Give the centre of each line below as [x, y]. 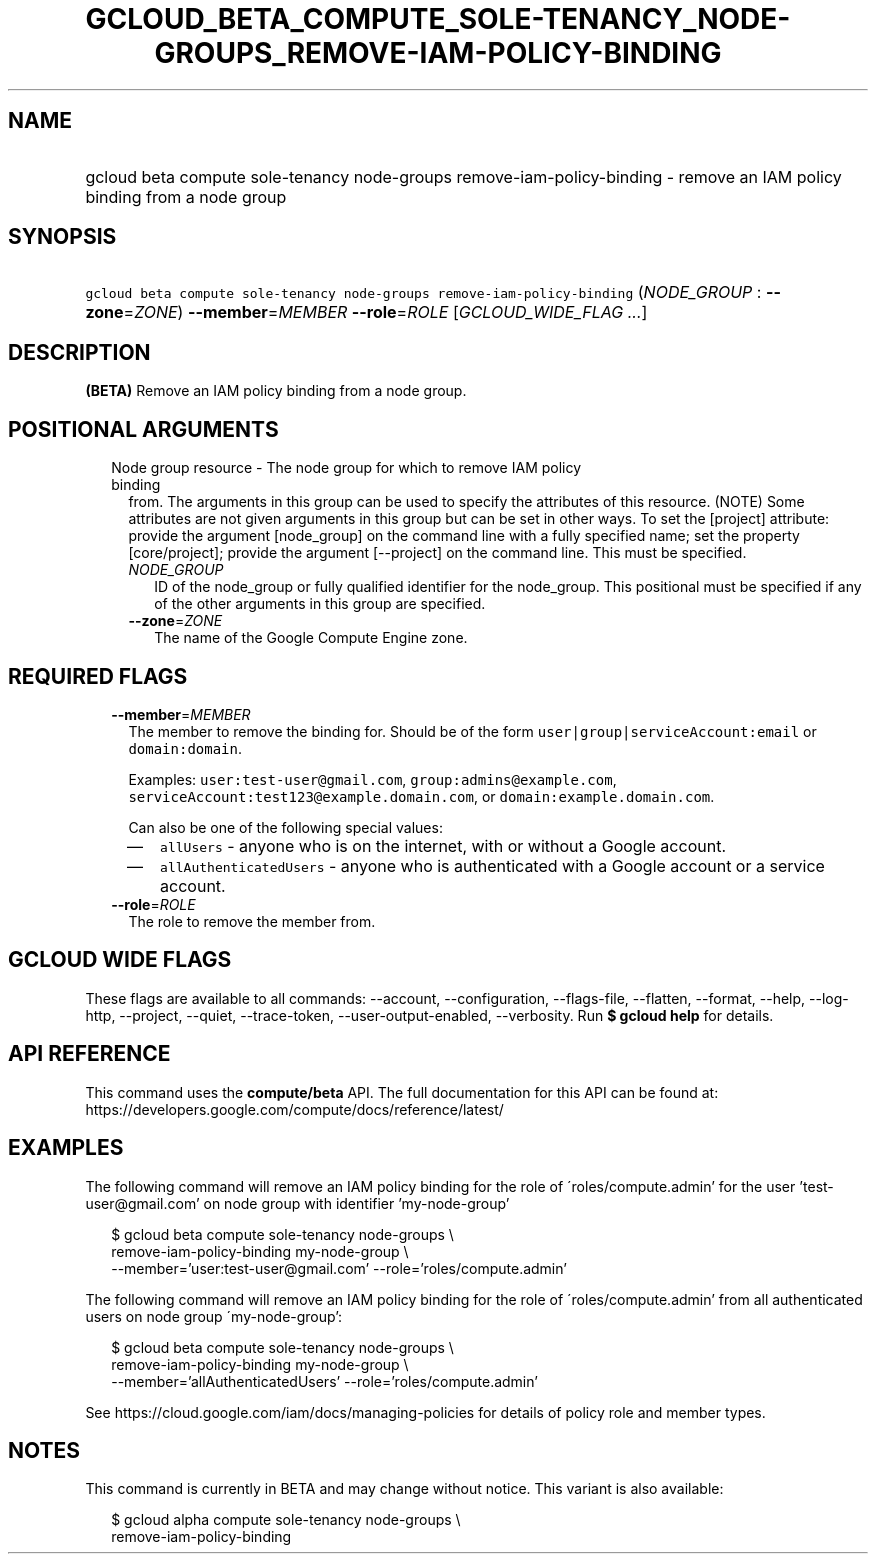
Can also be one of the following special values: [285, 827]
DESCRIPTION [79, 352]
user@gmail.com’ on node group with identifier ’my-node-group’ [297, 1203]
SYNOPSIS [62, 237]
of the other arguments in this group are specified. [320, 604]
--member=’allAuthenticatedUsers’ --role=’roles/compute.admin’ [324, 1381]
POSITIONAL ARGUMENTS [143, 429]
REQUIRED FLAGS [98, 676]
